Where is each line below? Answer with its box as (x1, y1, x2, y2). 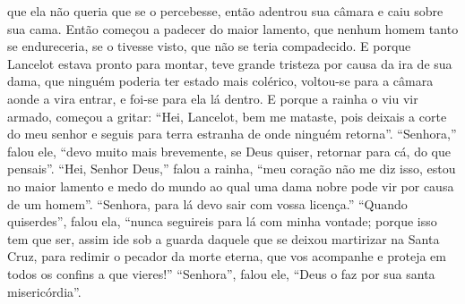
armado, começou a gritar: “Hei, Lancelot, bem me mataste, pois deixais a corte (7, 106, 447, 125)
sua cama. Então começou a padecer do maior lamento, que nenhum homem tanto (7, 19, 459, 38)
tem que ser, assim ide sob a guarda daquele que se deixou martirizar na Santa (7, 229, 440, 248)
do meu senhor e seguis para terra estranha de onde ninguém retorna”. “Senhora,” (7, 124, 457, 143)
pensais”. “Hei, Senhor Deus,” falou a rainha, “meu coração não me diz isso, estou (7, 159, 456, 178)
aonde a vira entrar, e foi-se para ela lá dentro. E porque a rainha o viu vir (7, 89, 418, 107)
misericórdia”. (7, 282, 82, 300)
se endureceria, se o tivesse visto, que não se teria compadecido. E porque (7, 37, 411, 55)
